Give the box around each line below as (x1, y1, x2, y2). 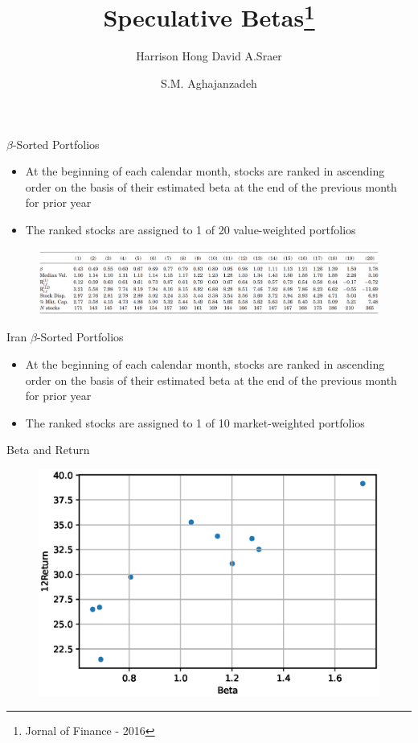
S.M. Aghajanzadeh (161, 75, 257, 92)
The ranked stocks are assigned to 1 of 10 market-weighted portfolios (25, 414, 365, 431)
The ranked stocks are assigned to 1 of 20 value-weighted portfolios (25, 221, 356, 238)
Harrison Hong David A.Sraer (136, 47, 282, 64)
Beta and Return (6, 441, 90, 458)
